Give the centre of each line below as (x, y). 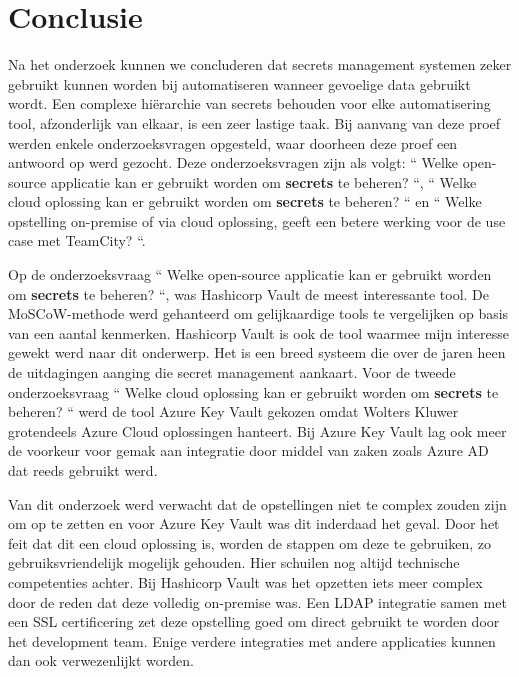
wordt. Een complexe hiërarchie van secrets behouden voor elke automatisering (249, 103)
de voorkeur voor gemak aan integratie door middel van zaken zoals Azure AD (248, 450)
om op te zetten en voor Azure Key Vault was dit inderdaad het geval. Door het (254, 523)
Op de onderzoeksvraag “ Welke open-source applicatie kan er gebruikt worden (250, 274)
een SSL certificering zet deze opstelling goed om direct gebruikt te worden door (254, 621)
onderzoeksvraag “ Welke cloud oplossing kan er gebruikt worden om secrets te (253, 391)
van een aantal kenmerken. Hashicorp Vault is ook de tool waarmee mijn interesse (258, 332)
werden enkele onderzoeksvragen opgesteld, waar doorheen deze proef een (233, 142)
